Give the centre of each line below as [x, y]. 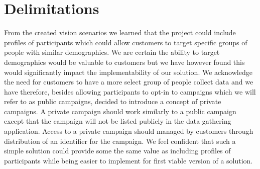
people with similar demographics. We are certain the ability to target [112, 52]
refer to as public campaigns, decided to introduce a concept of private [113, 101]
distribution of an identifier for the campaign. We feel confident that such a [120, 141]
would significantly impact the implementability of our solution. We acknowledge [128, 72]
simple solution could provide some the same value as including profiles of [117, 151]
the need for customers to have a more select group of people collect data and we [129, 82]
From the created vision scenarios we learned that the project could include [120, 32]
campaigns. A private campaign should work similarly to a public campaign [120, 111]
